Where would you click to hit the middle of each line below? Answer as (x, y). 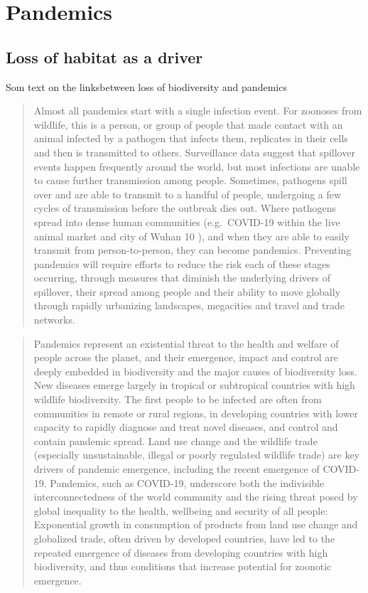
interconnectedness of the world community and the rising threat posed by (196, 497)
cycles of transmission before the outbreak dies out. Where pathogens (185, 208)
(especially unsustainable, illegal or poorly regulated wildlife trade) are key (196, 455)
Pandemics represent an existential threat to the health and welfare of (186, 343)
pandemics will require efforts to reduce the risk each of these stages (182, 263)
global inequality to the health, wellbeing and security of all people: (181, 510)
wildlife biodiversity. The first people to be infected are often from (178, 399)
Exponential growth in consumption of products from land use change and (196, 524)
